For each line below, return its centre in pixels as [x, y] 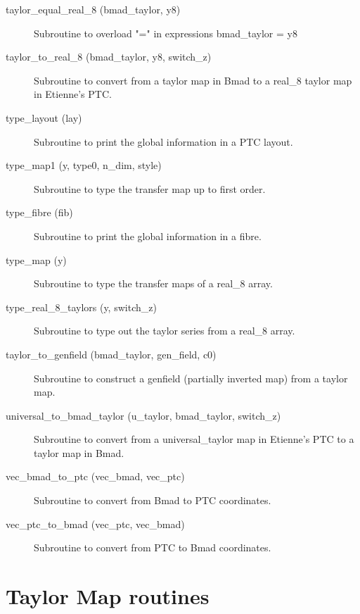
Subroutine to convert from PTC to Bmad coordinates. [153, 547]
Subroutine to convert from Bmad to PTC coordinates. [153, 500]
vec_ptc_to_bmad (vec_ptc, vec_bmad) [95, 524]
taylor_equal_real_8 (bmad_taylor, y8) [93, 9]
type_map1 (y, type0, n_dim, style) [84, 165]
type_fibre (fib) [39, 212]
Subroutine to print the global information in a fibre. [148, 236]
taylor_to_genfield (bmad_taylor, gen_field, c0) [111, 354]
